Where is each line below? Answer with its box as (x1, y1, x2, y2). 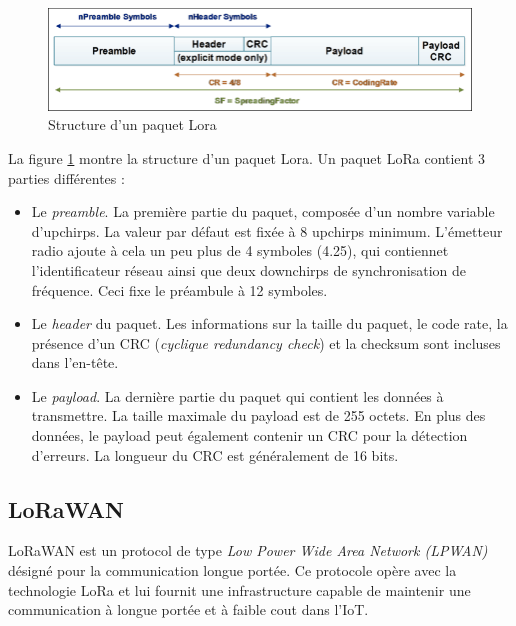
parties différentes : (8, 167, 125, 188)
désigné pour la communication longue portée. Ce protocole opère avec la (8, 560, 457, 581)
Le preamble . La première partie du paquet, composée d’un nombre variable (31, 201, 495, 222)
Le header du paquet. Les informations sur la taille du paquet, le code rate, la (31, 313, 508, 334)
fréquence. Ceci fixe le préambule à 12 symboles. (31, 279, 328, 300)
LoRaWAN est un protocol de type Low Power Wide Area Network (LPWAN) (8, 540, 488, 561)
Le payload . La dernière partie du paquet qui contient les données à (31, 385, 444, 406)
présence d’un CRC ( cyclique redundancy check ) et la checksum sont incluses (31, 332, 501, 353)
